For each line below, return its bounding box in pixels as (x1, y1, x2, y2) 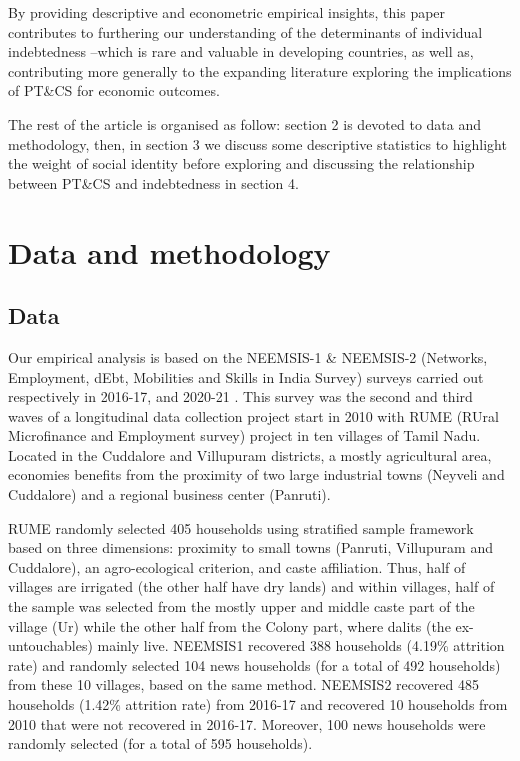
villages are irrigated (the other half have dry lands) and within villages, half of (8, 576, 495, 597)
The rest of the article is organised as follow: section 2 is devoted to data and (8, 113, 482, 134)
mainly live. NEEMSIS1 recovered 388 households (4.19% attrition (97, 635, 505, 656)
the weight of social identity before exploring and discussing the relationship (8, 153, 475, 174)
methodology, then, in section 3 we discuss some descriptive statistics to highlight (8, 133, 507, 154)
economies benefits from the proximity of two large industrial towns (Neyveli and (8, 464, 505, 485)
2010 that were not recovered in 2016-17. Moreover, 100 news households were (8, 713, 486, 734)
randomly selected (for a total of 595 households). (8, 733, 313, 754)
